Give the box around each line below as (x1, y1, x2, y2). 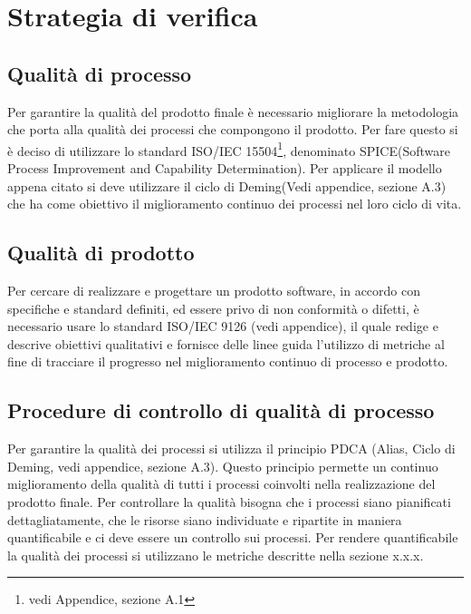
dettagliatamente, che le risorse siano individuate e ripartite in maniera (7, 510, 402, 529)
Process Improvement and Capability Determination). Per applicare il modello (7, 159, 442, 178)
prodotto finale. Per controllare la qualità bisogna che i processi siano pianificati (7, 492, 451, 511)
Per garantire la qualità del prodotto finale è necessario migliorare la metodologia (7, 102, 459, 121)
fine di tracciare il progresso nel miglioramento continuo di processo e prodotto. (7, 352, 448, 371)
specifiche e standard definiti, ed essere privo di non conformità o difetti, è (7, 298, 419, 317)
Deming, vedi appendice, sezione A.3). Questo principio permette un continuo (7, 456, 438, 475)
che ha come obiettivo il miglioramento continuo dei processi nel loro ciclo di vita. (7, 194, 462, 213)
